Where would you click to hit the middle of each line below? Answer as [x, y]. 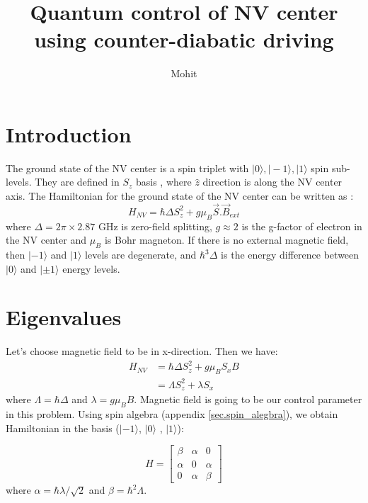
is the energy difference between [290, 255]
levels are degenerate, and [141, 255]
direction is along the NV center [272, 182]
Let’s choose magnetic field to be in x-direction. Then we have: [142, 351]
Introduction [69, 134]
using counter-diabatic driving [184, 39]
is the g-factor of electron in [302, 226]
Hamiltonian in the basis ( [63, 428]
